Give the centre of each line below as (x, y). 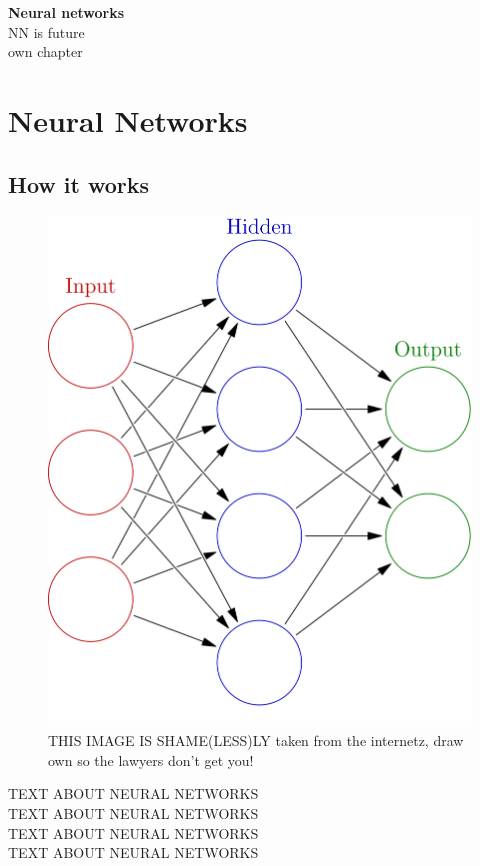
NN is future (46, 31)
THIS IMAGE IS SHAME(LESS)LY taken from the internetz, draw (256, 740)
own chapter (45, 51)
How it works (79, 183)
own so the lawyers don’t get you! (151, 759)
